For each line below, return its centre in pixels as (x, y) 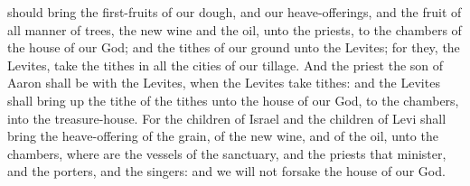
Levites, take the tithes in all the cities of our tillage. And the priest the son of (226, 65)
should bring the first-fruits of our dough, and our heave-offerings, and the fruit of (235, 12)
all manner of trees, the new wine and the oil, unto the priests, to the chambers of (235, 29)
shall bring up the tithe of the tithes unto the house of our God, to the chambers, (233, 100)
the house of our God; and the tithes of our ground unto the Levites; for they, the (234, 47)
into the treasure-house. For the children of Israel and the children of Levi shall (227, 118)
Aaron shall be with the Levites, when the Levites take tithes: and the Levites (224, 83)
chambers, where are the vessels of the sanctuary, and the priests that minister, (227, 153)
